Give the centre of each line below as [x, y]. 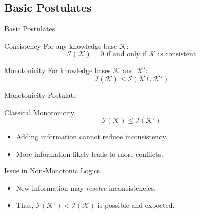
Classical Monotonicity [39, 112]
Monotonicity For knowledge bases [57, 70]
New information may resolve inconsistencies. [86, 187]
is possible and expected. [136, 205]
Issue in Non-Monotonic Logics [52, 171]
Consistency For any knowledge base [61, 45]
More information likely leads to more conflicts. [89, 153]
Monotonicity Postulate [41, 95]
